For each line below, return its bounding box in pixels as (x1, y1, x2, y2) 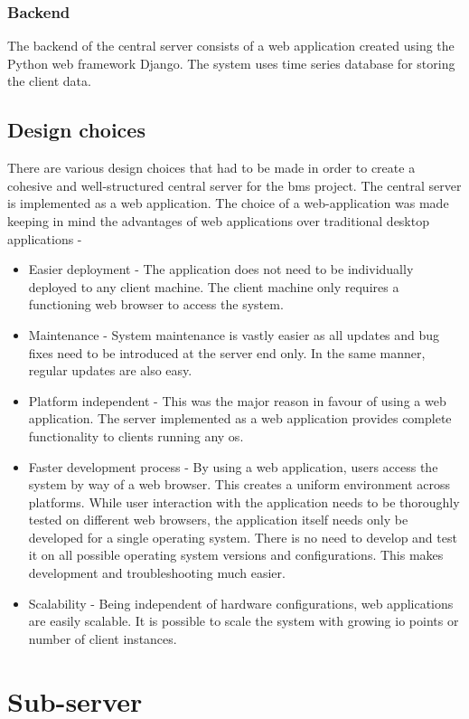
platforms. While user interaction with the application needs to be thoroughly (28, 492, 460, 511)
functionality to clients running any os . (28, 426, 244, 445)
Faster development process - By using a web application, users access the (28, 457, 438, 476)
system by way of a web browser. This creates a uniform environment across (28, 475, 450, 494)
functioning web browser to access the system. (28, 295, 284, 314)
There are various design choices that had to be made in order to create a (7, 158, 416, 177)
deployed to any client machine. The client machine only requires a (28, 277, 399, 296)
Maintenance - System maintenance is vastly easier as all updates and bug (28, 325, 440, 344)
